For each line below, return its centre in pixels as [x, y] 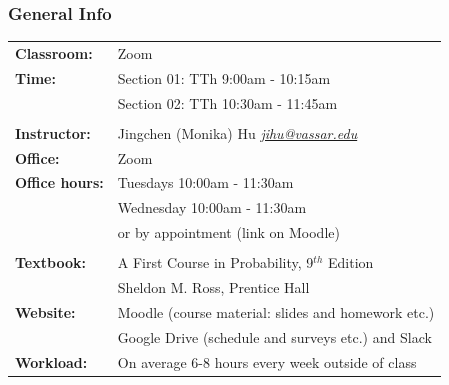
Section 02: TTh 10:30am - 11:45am [227, 102]
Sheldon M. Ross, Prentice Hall [213, 287]
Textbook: [50, 262]
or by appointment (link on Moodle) [228, 232]
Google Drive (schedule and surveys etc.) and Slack [274, 336]
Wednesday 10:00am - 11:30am [212, 207]
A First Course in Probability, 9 [215, 262]
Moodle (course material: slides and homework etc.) [276, 311]
